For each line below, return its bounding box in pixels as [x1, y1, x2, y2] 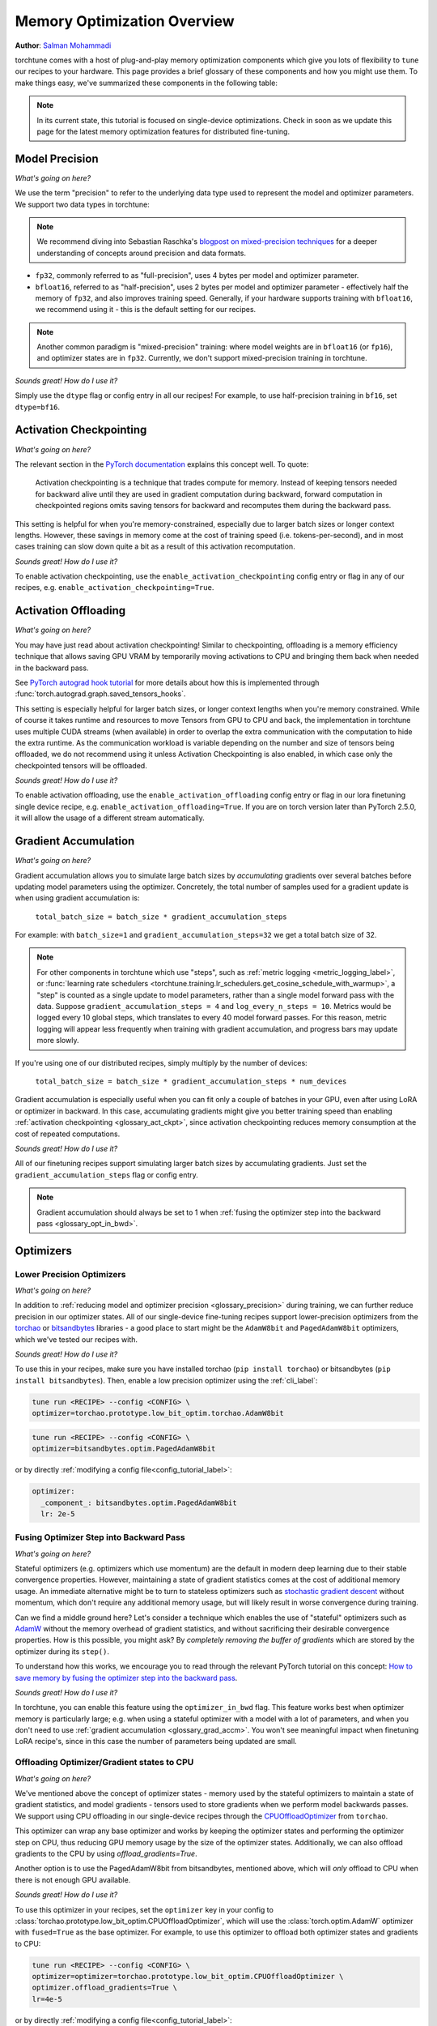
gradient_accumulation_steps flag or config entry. [15, 1169, 198, 1179]
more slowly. [36, 1036, 79, 1045]
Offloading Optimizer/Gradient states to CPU [15, 1757, 194, 1768]
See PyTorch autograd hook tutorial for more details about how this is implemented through [15, 677, 320, 687]
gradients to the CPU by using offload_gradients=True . [15, 1849, 197, 1858]
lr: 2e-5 [40, 1509, 75, 1519]
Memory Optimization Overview [15, 12, 235, 30]
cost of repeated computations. [15, 1129, 121, 1139]
